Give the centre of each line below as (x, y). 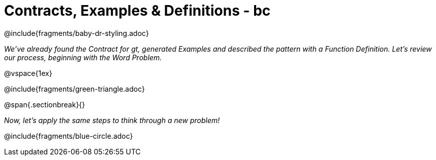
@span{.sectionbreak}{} (45, 104)
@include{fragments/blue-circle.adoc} (69, 136)
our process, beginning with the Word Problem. (83, 57)
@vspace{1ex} (28, 73)
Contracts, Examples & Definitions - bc (137, 11)
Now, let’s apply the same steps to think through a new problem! (112, 120)
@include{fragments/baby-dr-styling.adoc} (76, 33)
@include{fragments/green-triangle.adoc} (75, 89)
